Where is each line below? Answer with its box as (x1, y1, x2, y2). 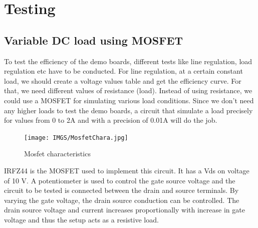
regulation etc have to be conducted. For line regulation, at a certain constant (4, 66, 243, 76)
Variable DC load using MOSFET (4, 32, 183, 48)
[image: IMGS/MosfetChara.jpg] (24, 134, 128, 141)
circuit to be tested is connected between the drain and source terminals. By (4, 185, 239, 195)
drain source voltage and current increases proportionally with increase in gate (4, 204, 245, 215)
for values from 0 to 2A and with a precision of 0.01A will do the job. (4, 115, 217, 125)
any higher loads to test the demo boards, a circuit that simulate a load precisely (4, 105, 253, 115)
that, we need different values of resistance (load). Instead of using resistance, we (4, 85, 252, 96)
